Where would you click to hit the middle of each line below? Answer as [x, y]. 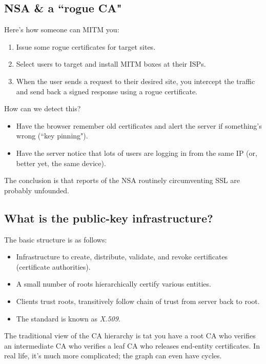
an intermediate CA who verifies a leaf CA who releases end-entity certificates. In [132, 345]
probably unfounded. [37, 190]
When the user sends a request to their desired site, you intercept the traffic [136, 81]
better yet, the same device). [61, 163]
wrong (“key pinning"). [52, 136]
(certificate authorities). [53, 266]
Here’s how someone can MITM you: [62, 29]
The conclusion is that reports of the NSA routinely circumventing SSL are [122, 180]
